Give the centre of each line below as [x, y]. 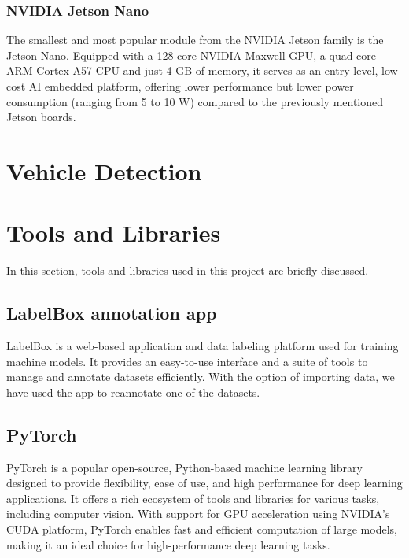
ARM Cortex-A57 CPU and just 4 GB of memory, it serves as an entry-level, [192, 70]
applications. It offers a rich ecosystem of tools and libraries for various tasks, [193, 498]
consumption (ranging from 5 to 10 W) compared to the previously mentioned [195, 101]
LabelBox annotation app [112, 313]
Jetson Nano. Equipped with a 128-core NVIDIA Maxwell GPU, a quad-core [192, 55]
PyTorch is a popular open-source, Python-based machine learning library [184, 467]
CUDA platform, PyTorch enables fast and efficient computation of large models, [202, 529]
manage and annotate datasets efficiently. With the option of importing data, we [201, 377]
